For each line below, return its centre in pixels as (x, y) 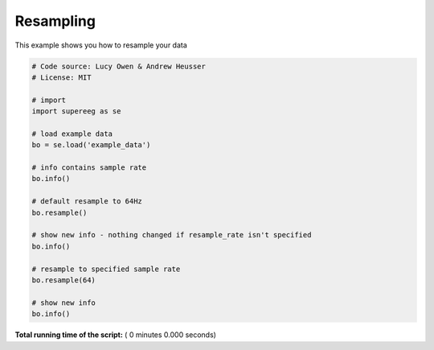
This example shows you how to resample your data (101, 45)
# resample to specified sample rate (106, 269)
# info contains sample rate (89, 168)
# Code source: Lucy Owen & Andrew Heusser (119, 66)
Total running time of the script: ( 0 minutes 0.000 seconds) (116, 335)
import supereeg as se (76, 111)
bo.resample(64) (64, 280)
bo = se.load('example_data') (91, 145)
